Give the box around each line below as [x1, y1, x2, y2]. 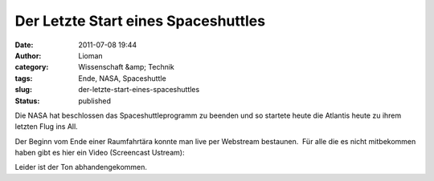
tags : [14, 73, 33, 83]
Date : [14, 40, 34, 50]
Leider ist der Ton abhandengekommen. [14, 163, 148, 172]
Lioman [78, 50, 104, 60]
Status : [14, 96, 40, 106]
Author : [14, 50, 42, 60]
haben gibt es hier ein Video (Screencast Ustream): [14, 148, 185, 158]
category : [14, 62, 49, 72]
